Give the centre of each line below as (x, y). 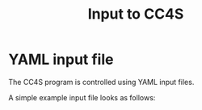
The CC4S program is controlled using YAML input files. (101, 82)
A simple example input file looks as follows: (82, 97)
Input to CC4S (136, 14)
